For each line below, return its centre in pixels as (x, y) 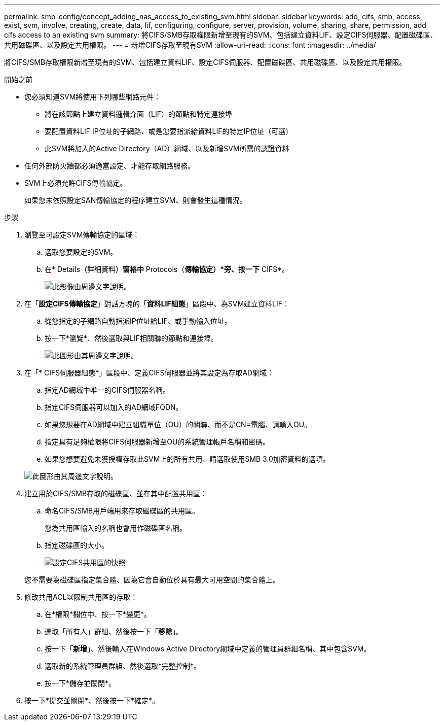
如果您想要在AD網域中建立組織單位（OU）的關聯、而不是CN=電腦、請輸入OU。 (178, 424)
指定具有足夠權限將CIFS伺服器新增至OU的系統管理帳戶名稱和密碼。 (157, 442)
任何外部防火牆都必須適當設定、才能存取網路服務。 (109, 166)
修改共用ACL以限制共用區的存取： (81, 597)
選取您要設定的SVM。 (81, 252)
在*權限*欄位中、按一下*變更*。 (98, 614)
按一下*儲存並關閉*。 (80, 683)
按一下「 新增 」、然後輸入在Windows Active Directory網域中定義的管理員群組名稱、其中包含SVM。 (208, 649)
